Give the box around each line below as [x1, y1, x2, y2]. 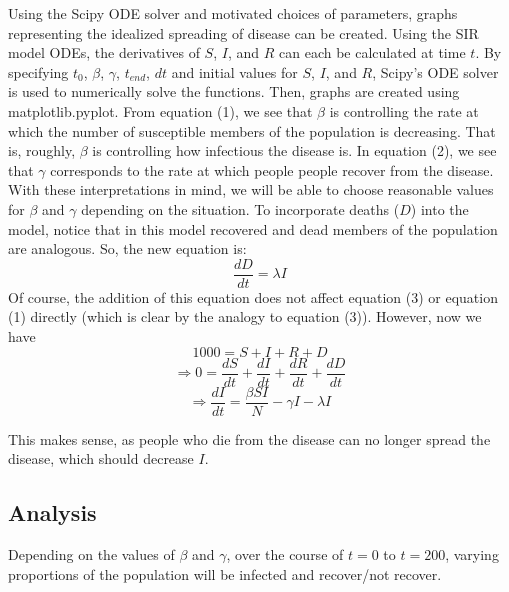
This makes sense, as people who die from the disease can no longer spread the [8, 428, 491, 449]
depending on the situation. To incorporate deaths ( [81, 198, 400, 219]
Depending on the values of [8, 544, 175, 565]
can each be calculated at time [279, 42, 466, 63]
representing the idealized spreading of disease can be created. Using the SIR [8, 22, 479, 43]
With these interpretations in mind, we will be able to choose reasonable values [8, 179, 494, 200]
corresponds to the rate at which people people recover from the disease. [50, 159, 494, 180]
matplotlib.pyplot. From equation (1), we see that [8, 100, 313, 121]
